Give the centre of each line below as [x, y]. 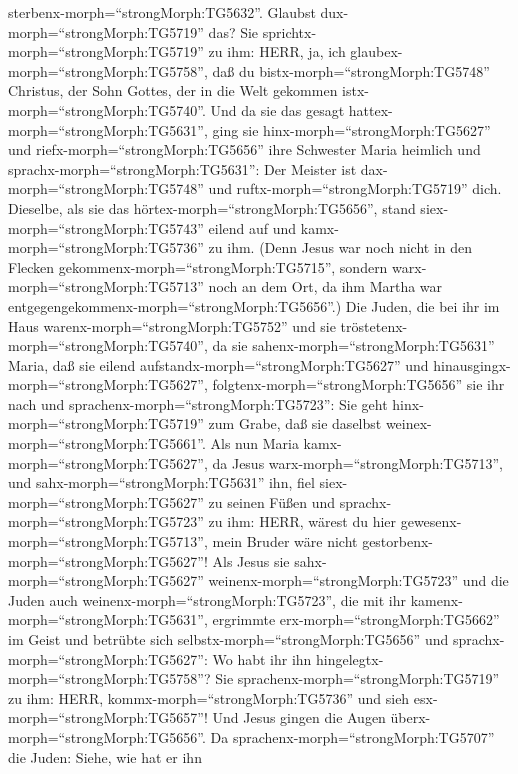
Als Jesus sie [251, 560]
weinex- [408, 423]
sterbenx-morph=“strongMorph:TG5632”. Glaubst [162, 12]
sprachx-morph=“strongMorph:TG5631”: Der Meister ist [182, 168]
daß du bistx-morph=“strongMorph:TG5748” [351, 70]
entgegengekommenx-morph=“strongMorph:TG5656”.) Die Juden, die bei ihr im [254, 305]
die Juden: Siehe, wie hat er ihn [105, 756]
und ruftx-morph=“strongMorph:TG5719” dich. [355, 188]
